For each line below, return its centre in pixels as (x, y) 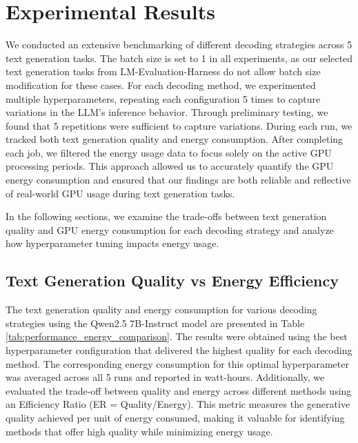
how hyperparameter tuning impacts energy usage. (112, 243)
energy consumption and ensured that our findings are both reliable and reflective (178, 180)
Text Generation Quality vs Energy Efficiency (172, 280)
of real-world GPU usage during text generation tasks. (120, 193)
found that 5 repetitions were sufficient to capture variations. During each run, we (179, 125)
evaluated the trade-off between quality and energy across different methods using (179, 390)
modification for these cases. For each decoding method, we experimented (161, 85)
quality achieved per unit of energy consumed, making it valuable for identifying (175, 417)
